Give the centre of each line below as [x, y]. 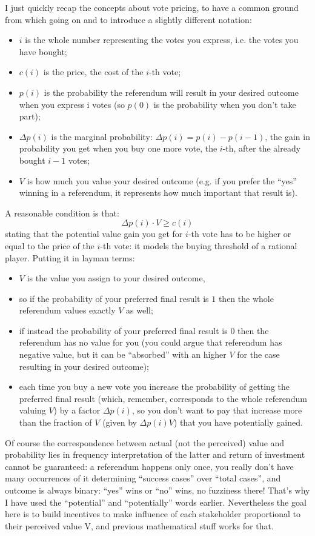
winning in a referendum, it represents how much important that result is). [158, 193]
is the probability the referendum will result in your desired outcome [171, 92]
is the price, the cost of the [93, 72]
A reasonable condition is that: [62, 213]
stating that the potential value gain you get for [94, 234]
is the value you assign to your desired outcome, [116, 278]
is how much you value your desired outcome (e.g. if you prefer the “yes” [162, 180]
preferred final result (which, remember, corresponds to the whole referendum [163, 398]
